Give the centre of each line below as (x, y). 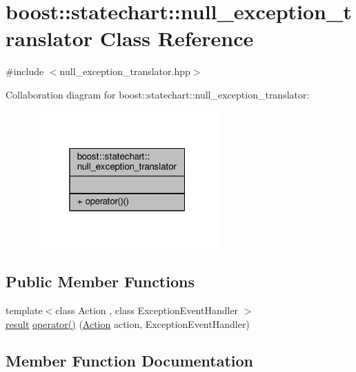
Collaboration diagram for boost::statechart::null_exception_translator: (158, 94)
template (24, 310)
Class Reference (177, 38)
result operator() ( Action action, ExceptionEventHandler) (128, 323)
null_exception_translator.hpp (125, 71)
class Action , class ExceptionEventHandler (147, 310)
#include (25, 71)
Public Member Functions (100, 281)
